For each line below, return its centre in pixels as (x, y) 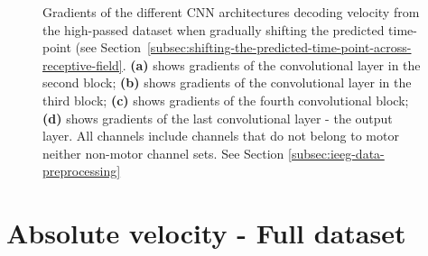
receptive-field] (83, 64)
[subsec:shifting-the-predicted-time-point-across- (279, 47)
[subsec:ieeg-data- (336, 153)
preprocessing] (82, 171)
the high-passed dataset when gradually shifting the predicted (214, 29)
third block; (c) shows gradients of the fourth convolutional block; (226, 100)
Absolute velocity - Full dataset (206, 233)
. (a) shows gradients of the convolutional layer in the (271, 64)
